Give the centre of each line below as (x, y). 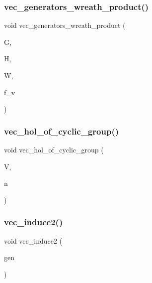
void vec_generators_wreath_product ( (65, 25)
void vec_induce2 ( (33, 240)
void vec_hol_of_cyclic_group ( (54, 149)
